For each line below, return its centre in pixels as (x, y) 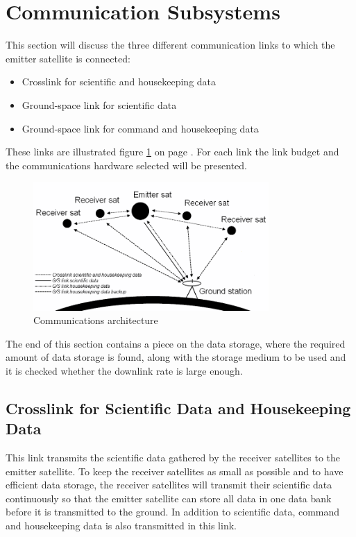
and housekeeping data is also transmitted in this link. (121, 526)
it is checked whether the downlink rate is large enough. (124, 370)
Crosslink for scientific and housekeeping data (119, 82)
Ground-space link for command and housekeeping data (140, 128)
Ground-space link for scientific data (99, 104)
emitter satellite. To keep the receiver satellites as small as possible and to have (175, 471)
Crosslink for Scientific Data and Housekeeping (178, 408)
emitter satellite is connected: (68, 58)
